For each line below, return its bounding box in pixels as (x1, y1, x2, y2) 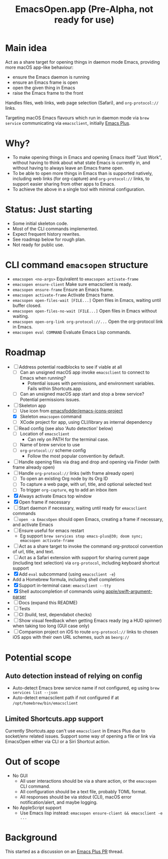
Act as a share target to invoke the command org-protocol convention (19, 543, 163, 550)
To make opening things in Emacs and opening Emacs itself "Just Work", (12, 154, 162, 160)
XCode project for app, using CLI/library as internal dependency (20, 419, 152, 425)
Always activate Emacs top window (19, 493, 92, 499)
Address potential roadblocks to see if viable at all (19, 364, 122, 370)
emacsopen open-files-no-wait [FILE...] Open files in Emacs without (12, 307, 157, 314)
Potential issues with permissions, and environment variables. (27, 380, 155, 386)
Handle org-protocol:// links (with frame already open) (19, 470, 134, 476)
